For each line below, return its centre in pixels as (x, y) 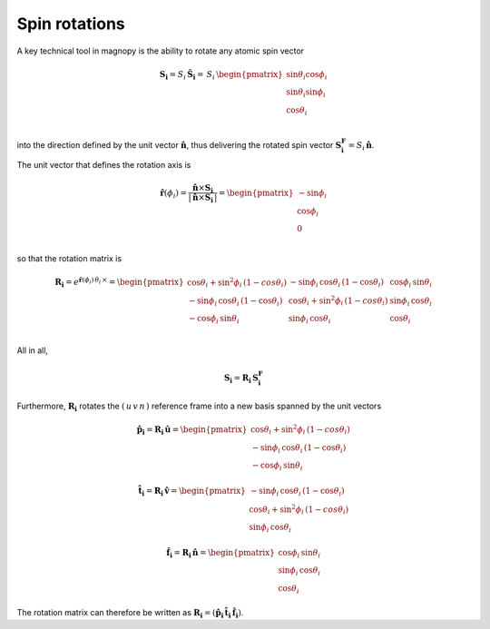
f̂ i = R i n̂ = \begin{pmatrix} (221, 554)
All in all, (33, 350)
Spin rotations (71, 24)
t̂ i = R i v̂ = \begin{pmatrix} (192, 492)
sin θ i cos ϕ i (307, 75)
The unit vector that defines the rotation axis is (104, 165)
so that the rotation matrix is (69, 259)
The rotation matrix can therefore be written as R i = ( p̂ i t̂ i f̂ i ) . (130, 613)
